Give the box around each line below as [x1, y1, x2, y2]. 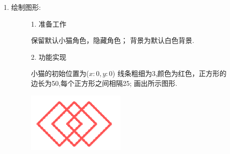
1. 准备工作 [31, 18, 67, 29]
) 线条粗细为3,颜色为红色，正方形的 [112, 68, 227, 78]
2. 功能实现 [31, 51, 67, 62]
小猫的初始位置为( [31, 68, 89, 78]
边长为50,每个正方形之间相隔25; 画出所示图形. [31, 77, 178, 88]
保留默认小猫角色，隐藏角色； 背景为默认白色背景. [31, 35, 194, 45]
